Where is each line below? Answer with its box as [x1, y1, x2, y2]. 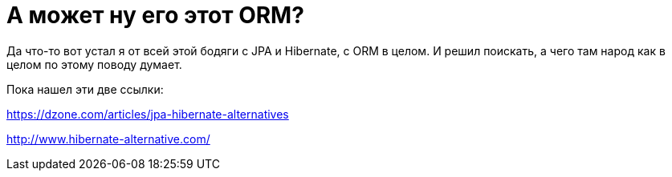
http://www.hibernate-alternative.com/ [6, 131, 210, 146]
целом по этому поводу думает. [6, 57, 182, 71]
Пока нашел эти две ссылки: [6, 82, 164, 96]
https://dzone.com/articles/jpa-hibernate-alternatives [6, 107, 289, 121]
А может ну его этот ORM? [6, 2, 304, 29]
